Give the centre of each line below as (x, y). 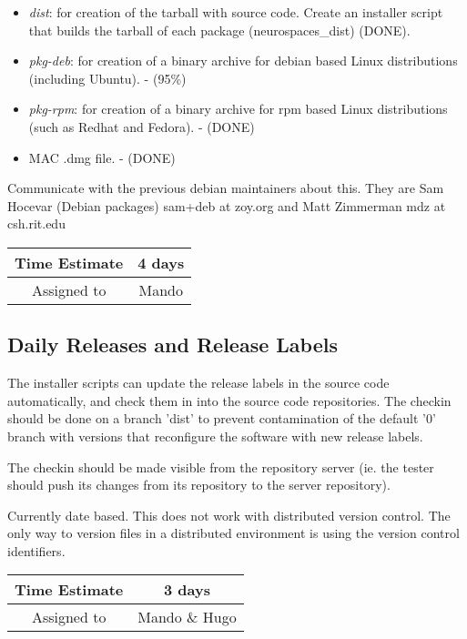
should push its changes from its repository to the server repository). (199, 485)
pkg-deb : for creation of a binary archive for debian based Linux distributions (243, 61)
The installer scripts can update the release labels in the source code (198, 383)
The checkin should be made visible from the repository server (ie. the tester (221, 467)
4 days (161, 262)
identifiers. (36, 550)
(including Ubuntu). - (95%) (107, 78)
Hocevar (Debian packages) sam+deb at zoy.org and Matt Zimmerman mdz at (227, 205)
